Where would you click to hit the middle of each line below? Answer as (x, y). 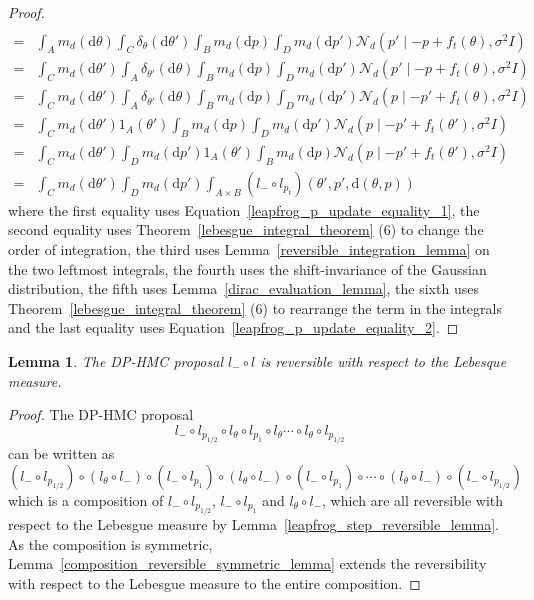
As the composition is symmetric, (110, 543)
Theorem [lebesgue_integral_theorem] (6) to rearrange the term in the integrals (255, 307)
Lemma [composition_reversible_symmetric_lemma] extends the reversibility (247, 563)
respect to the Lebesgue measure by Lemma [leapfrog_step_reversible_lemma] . (253, 524)
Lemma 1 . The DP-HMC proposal (115, 360)
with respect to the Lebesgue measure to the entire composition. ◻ (214, 582)
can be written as (61, 453)
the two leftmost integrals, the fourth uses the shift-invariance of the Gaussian (247, 268)
